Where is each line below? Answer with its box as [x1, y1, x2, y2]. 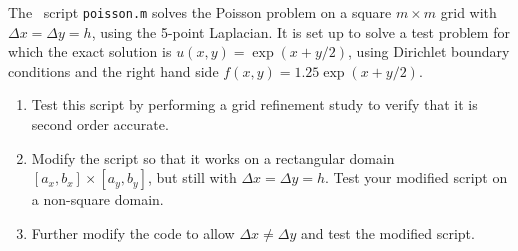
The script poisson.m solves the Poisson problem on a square [8, 2, 392, 22]
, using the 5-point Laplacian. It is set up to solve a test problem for [91, 21, 510, 42]
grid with [440, 2, 497, 22]
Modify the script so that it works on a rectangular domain [31, 147, 395, 168]
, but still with [147, 167, 237, 188]
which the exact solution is [8, 41, 172, 62]
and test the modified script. [300, 222, 475, 243]
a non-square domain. [31, 189, 164, 210]
